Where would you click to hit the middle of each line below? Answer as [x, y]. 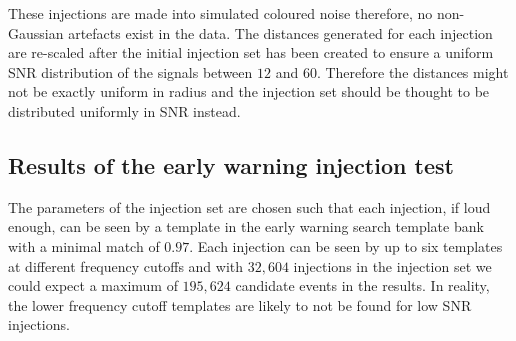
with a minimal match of [84, 245]
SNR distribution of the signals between [130, 71]
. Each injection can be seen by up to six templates [346, 245]
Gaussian [36, 32]
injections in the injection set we [392, 265]
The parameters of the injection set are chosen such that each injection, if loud [249, 206]
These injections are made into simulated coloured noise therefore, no [220, 13]
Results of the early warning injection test [231, 164]
